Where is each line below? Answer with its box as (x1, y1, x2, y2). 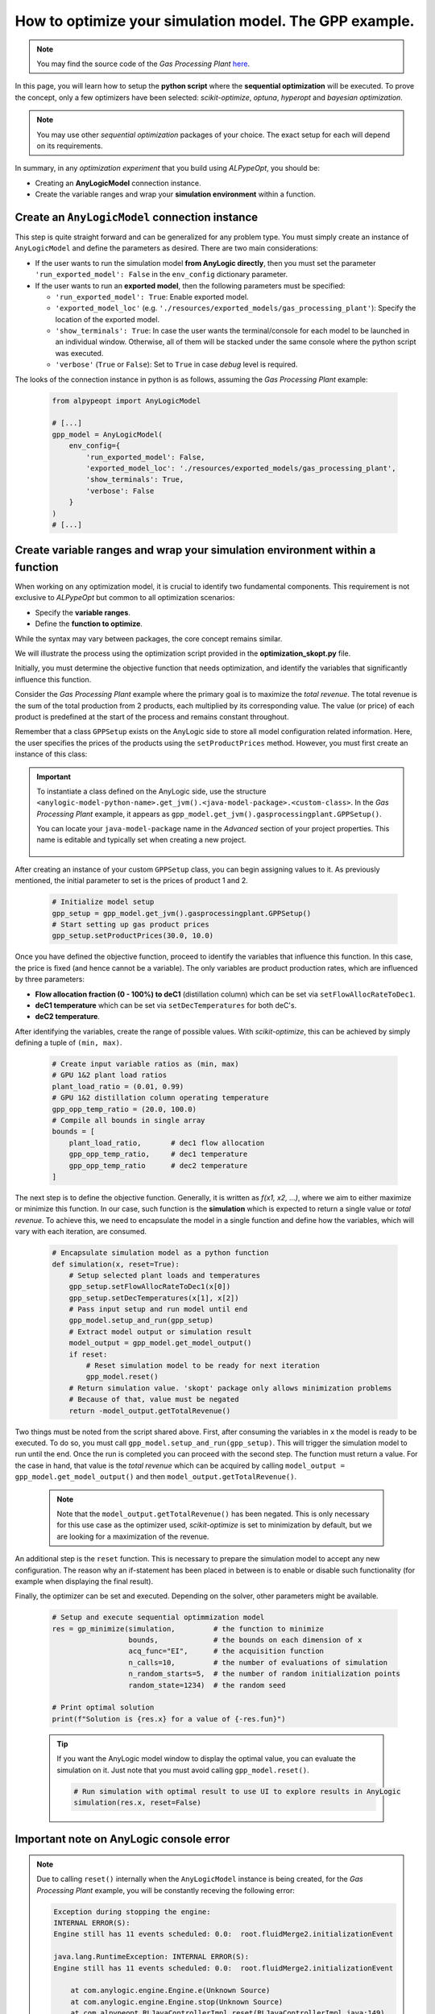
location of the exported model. (55, 314, 160, 324)
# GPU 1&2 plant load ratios (52, 1071, 168, 1080)
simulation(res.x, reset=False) (73, 1797, 201, 1807)
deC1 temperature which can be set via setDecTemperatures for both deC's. (35, 1000, 297, 1010)
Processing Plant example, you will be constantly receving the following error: (36, 1885, 296, 1895)
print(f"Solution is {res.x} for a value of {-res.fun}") (52, 1714, 286, 1723)
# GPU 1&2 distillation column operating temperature (52, 1093, 269, 1103)
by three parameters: (14, 975, 85, 984)
